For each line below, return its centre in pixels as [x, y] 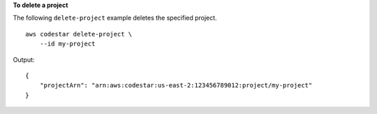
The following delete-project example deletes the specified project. [115, 18]
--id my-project [67, 44]
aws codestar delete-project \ [79, 34]
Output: [24, 59]
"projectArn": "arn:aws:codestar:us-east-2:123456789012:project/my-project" [176, 85]
